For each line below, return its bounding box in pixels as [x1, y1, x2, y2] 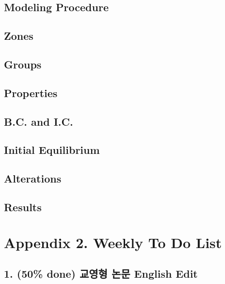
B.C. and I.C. [4, 114, 73, 129]
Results [4, 199, 42, 214]
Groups [4, 56, 42, 71]
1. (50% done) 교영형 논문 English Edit [4, 266, 198, 281]
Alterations [4, 171, 62, 186]
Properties [4, 85, 58, 100]
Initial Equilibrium [4, 142, 100, 157]
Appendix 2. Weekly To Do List [4, 233, 222, 252]
